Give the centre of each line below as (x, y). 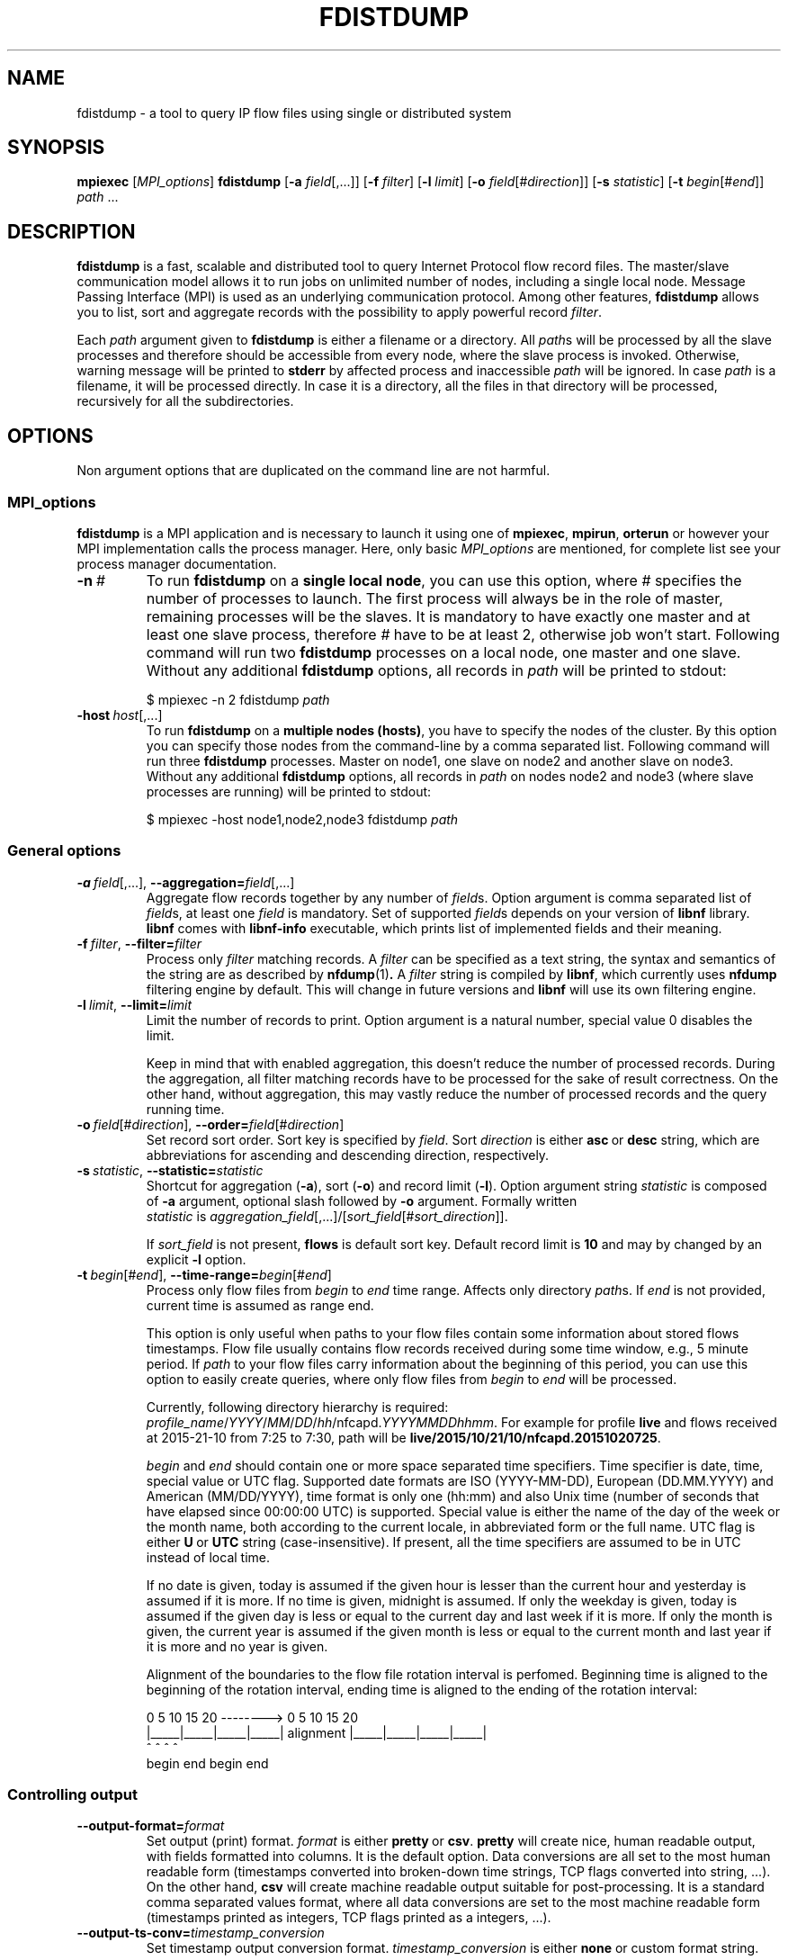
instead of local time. (208, 1557)
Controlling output (72, 1794)
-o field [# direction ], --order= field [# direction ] (210, 1124)
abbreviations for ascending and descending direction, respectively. (348, 1155)
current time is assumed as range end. (260, 1305)
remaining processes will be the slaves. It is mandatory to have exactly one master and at (448, 616)
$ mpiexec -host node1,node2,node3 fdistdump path (302, 819)
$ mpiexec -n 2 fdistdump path (238, 699)
